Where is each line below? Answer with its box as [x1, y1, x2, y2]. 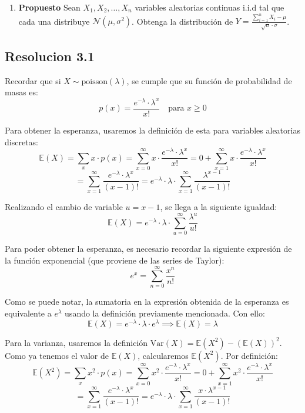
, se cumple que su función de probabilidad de [126, 74, 292, 86]
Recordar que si [5, 74, 61, 86]
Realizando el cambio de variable [5, 201, 123, 213]
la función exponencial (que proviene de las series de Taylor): [5, 254, 224, 266]
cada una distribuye [18, 15, 90, 27]
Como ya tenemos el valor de [5, 349, 109, 361]
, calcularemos [138, 349, 189, 361]
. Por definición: [220, 349, 278, 361]
